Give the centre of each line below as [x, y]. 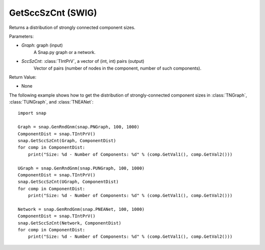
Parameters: [21, 36]
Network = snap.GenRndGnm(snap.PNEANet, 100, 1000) [81, 209]
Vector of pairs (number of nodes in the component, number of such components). [118, 68]
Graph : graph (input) [42, 45]
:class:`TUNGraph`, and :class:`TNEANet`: [51, 102]
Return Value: [23, 77]
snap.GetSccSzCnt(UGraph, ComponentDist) [68, 182]
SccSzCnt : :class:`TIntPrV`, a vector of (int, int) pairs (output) [83, 61]
